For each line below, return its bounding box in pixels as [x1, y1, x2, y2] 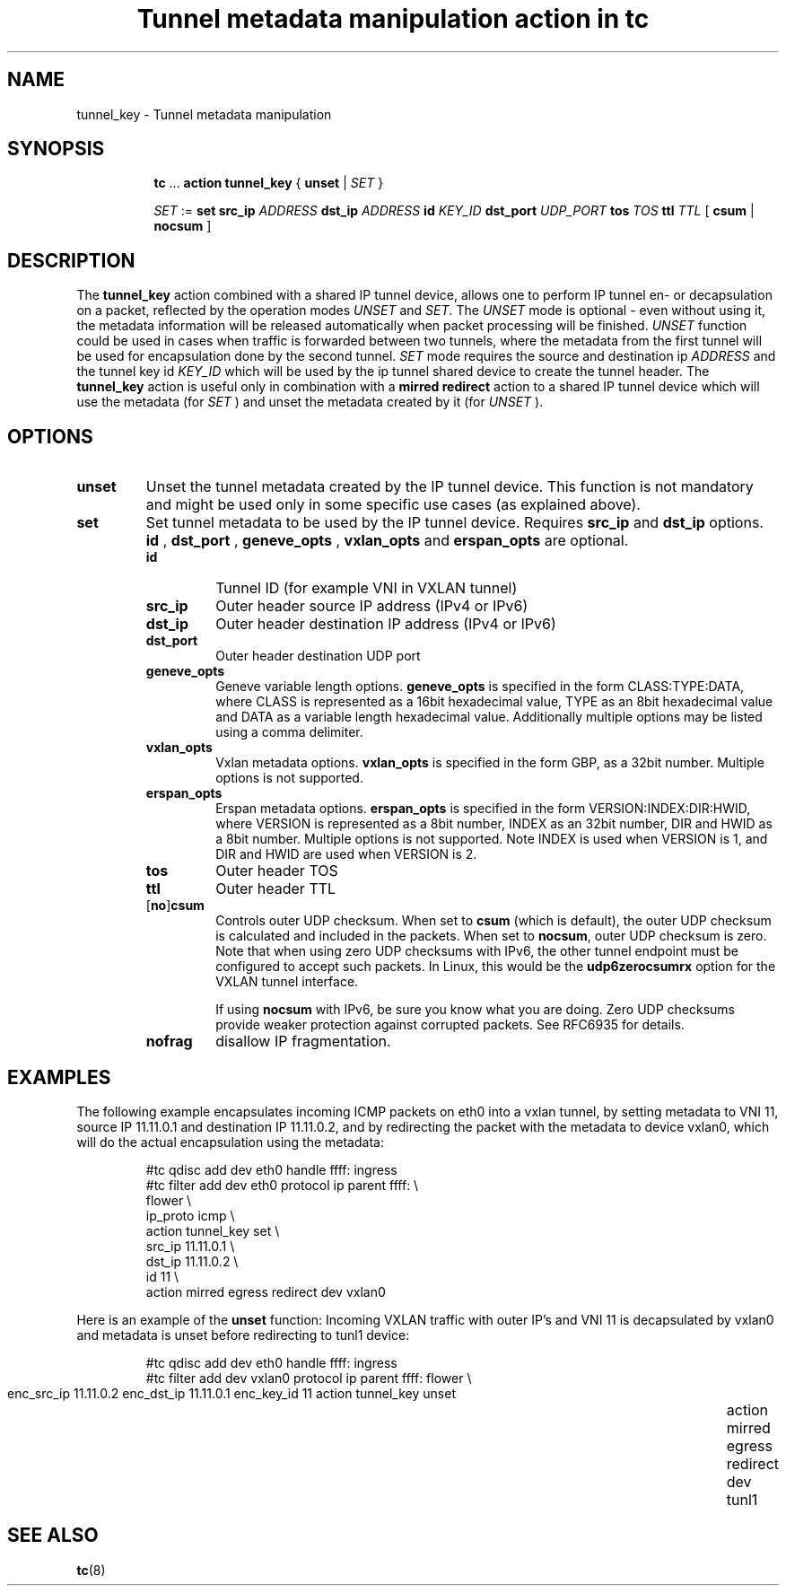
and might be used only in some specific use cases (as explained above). [145, 495, 641, 514]
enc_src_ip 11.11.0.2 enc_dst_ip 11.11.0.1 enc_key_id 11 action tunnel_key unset [7, 1385, 456, 1401]
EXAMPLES [7, 1065, 111, 1089]
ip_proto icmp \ [145, 1207, 235, 1223]
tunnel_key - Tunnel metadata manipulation [76, 106, 332, 122]
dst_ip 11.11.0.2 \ [145, 1253, 239, 1269]
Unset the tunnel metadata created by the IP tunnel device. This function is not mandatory [145, 477, 754, 496]
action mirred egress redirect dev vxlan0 [145, 1283, 386, 1300]
